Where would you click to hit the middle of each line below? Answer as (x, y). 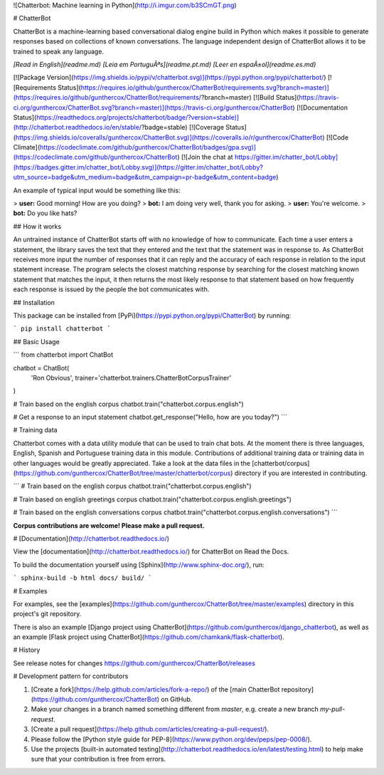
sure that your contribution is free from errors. (98, 759)
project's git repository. (47, 614)
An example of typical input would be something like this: (97, 190)
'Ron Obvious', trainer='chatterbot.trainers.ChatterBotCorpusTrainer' (131, 378)
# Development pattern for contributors (71, 676)
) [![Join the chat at (205, 157)
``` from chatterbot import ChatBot (63, 355)
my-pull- (333, 709)
